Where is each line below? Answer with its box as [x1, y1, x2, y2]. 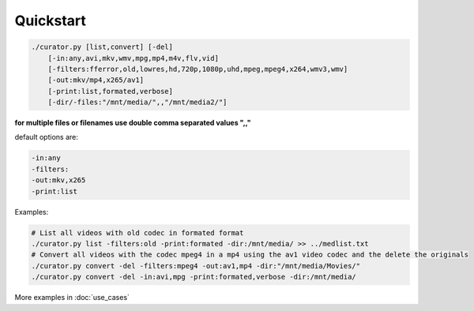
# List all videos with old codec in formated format [31, 228, 244, 237]
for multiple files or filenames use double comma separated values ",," [14, 118, 252, 128]
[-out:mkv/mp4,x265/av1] [47, 76, 145, 84]
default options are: [14, 133, 78, 142]
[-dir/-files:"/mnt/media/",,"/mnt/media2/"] [47, 98, 228, 107]
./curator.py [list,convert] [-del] [31, 43, 174, 51]
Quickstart [14, 12, 87, 29]
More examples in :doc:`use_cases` [14, 293, 130, 302]
